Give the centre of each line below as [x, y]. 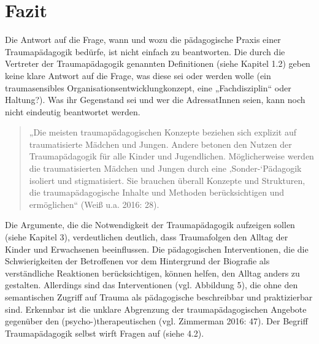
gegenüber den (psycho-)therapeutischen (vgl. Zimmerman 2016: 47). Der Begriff [156, 321]
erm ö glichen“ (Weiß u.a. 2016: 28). [94, 204]
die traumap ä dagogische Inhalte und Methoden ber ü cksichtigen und [157, 192]
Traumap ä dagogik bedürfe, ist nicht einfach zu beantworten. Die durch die [145, 51]
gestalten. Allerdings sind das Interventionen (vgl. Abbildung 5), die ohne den [152, 285]
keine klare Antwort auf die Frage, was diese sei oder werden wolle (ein [138, 75]
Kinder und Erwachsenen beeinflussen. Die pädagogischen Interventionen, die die [157, 249]
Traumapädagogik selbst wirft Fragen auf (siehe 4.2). [105, 333]
